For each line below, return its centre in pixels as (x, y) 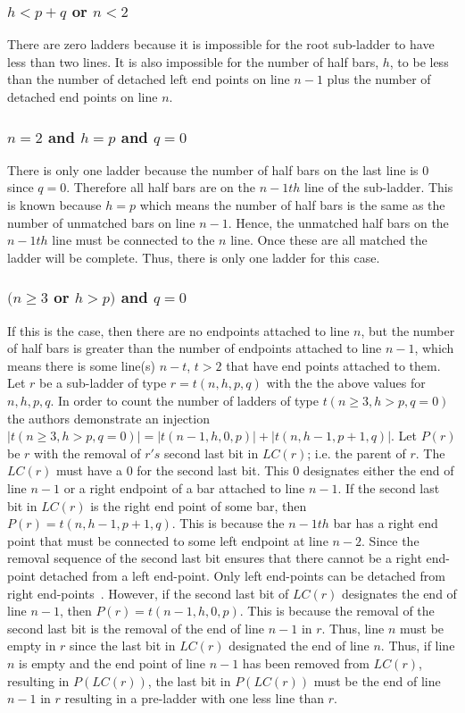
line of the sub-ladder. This (378, 187)
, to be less (419, 61)
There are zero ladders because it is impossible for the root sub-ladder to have (221, 44)
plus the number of (379, 79)
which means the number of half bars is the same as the (292, 205)
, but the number (408, 330)
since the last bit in (123, 646)
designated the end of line (299, 646)
